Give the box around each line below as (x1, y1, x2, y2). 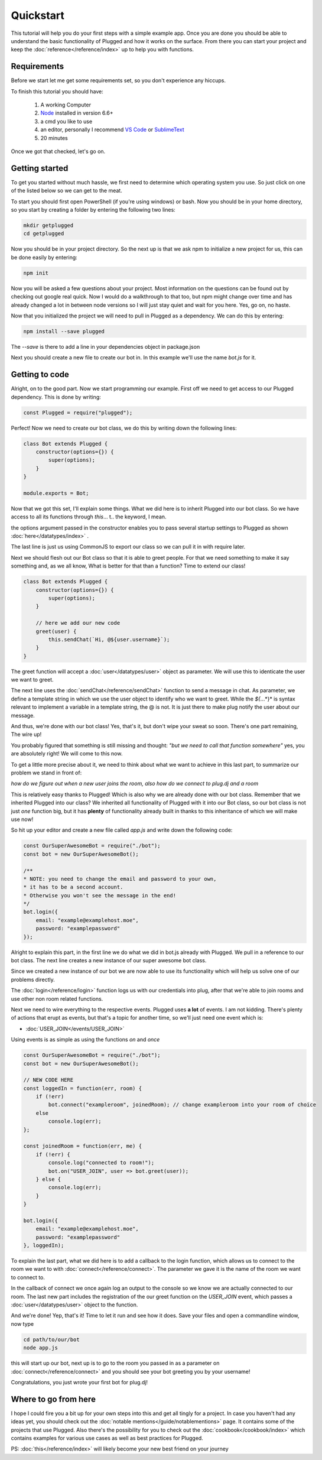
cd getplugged (23, 231, 64, 237)
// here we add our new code (35, 619, 121, 627)
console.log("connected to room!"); (48, 1159, 155, 1166)
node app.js (23, 1345, 58, 1351)
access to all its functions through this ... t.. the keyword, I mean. (11, 513, 167, 520)
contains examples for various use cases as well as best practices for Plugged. (11, 1435, 203, 1442)
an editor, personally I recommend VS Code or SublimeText (40, 126, 184, 133)
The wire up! (11, 731, 42, 738)
